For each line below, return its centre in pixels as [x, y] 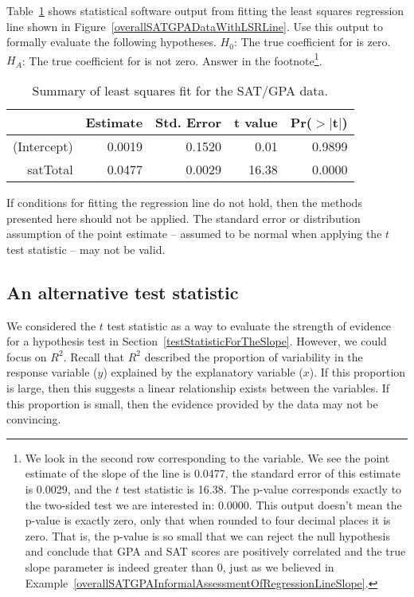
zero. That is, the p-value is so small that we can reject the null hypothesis [208, 535]
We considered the [51, 325]
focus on [27, 356]
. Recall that [94, 356]
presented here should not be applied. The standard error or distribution [184, 218]
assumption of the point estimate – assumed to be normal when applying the [194, 234]
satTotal [50, 170]
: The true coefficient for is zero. [312, 42]
